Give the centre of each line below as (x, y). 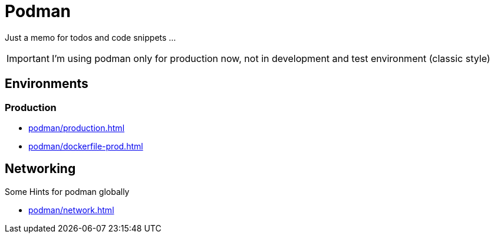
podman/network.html (71, 210)
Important (28, 58)
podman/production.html (77, 128)
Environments (47, 84)
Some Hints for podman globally (67, 191)
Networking (40, 169)
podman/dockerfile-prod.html (86, 146)
